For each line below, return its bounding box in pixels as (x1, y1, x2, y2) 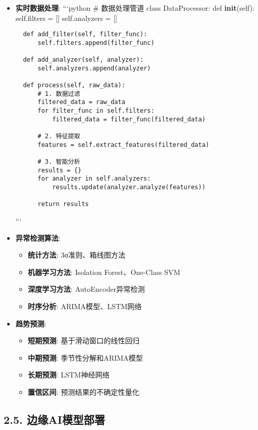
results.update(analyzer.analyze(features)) (52, 184, 206, 191)
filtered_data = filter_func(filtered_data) (52, 115, 206, 123)
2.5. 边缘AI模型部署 (4, 411, 105, 427)
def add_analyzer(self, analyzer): (23, 56, 144, 64)
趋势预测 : (15, 318, 46, 328)
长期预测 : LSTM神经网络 (28, 369, 110, 380)
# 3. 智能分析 (37, 158, 81, 166)
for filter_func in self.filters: (37, 107, 154, 115)
